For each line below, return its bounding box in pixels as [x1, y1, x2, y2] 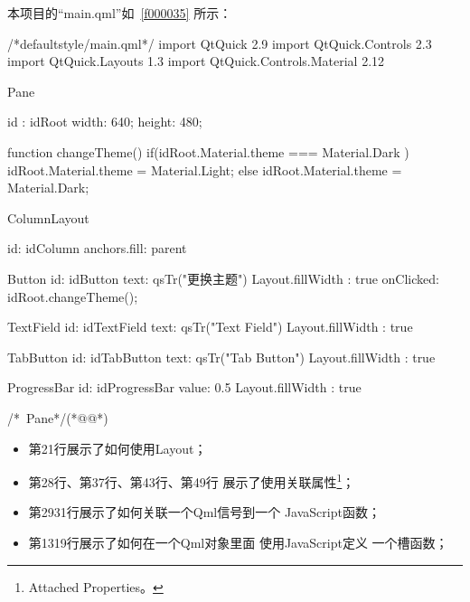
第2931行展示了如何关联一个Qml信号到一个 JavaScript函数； [28, 503, 381, 522]
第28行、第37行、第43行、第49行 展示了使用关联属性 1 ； [28, 470, 355, 491]
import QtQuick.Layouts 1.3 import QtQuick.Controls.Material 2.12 [7, 52, 385, 71]
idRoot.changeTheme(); [7, 287, 138, 306]
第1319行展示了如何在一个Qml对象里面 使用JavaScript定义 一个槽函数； [28, 532, 448, 551]
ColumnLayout [7, 208, 89, 227]
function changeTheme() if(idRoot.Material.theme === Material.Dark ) [7, 142, 409, 161]
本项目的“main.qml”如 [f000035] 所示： [7, 4, 232, 22]
